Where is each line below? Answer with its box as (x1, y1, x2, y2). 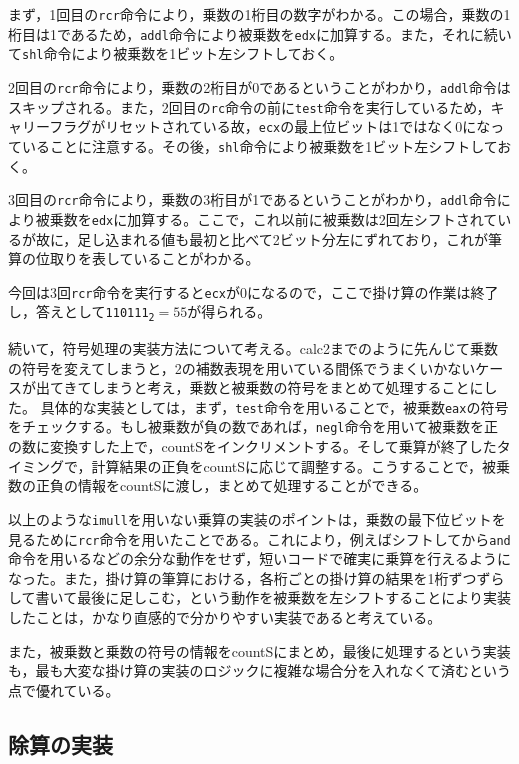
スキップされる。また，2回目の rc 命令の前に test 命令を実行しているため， (8, 96, 491, 117)
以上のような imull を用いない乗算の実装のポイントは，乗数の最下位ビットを (8, 508, 506, 529)
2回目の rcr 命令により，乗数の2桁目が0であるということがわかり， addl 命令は (8, 76, 511, 97)
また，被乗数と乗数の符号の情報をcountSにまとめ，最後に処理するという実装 (8, 640, 511, 661)
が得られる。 (187, 301, 272, 322)
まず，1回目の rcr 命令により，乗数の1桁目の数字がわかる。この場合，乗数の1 (8, 4, 511, 24)
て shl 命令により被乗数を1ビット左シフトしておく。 (8, 43, 344, 64)
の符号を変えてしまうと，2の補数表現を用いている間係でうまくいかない (8, 357, 476, 378)
